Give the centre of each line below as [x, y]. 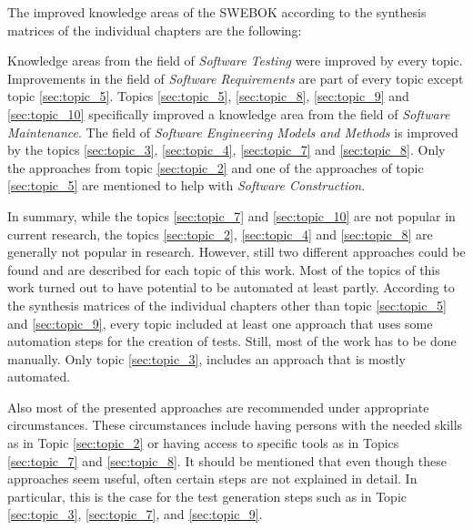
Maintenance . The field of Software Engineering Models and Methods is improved [233, 132]
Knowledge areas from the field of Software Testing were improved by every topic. [235, 61]
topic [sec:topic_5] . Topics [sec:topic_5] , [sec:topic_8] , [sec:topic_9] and [208, 96]
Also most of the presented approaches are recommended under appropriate [218, 407]
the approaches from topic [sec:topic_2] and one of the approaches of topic [216, 167]
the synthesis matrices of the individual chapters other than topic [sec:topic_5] [227, 305]
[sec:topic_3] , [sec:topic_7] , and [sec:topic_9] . [135, 514]
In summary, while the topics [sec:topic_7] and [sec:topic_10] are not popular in [231, 215]
